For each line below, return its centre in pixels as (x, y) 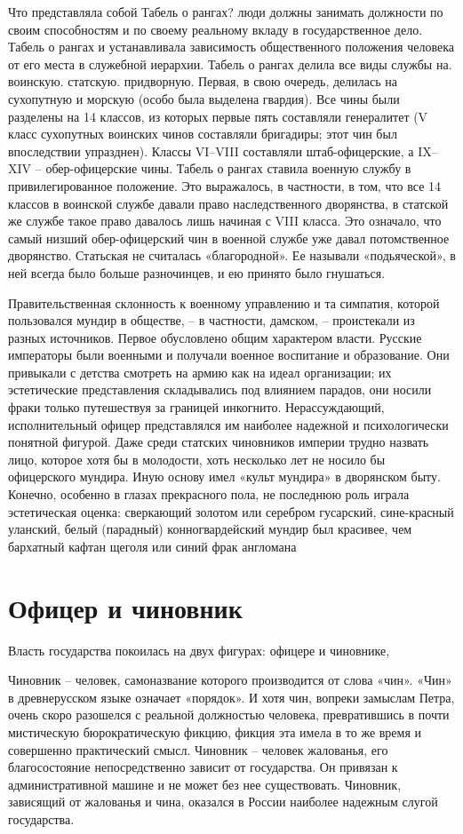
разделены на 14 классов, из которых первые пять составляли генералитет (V (218, 116)
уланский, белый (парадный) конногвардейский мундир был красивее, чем (210, 529)
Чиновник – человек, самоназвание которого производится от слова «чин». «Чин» (230, 680)
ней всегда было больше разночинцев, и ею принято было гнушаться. (197, 272)
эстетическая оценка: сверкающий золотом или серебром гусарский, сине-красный (231, 511)
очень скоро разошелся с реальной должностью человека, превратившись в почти (229, 715)
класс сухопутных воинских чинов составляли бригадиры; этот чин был (203, 134)
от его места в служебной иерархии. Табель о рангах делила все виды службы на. (230, 64)
